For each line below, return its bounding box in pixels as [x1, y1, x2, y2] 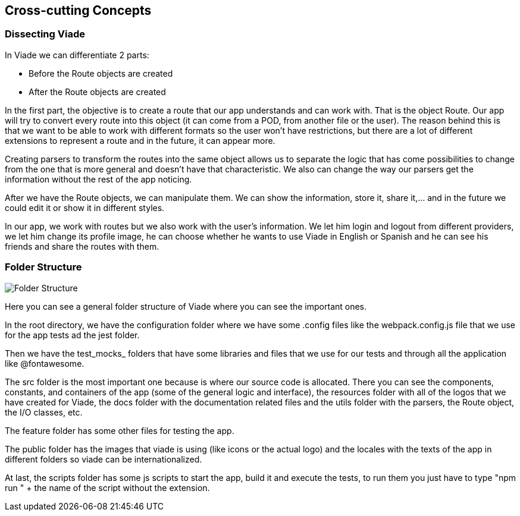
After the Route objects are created [29, 86, 166, 97]
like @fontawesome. [5, 358, 84, 369]
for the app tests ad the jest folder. [5, 329, 140, 340]
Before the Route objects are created [29, 68, 173, 78]
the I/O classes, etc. [5, 407, 83, 417]
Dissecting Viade [5, 28, 85, 40]
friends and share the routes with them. [5, 241, 159, 251]
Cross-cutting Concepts [5, 3, 152, 18]
